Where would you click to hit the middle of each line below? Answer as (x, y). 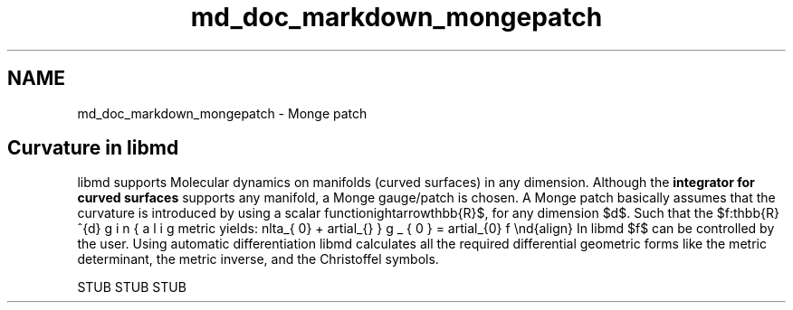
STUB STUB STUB (132, 287)
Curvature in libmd (93, 148)
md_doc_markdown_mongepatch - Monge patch (222, 113)
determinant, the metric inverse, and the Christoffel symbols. (258, 259)
